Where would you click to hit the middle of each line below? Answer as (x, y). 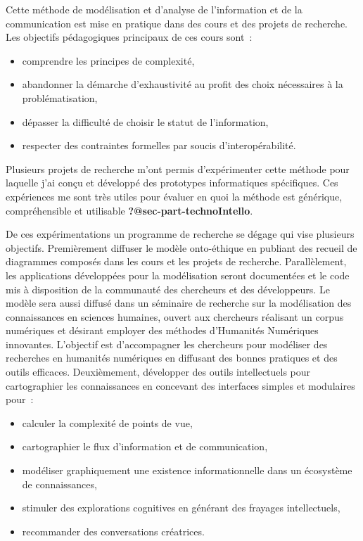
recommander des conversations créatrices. (113, 531)
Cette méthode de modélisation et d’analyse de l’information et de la (154, 9)
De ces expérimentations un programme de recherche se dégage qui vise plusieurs (180, 234)
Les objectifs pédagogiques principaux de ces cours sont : (129, 37)
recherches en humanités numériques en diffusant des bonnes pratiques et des (172, 358)
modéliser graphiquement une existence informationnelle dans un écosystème (187, 470)
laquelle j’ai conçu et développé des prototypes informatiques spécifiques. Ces (172, 183)
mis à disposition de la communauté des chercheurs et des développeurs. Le (168, 289)
